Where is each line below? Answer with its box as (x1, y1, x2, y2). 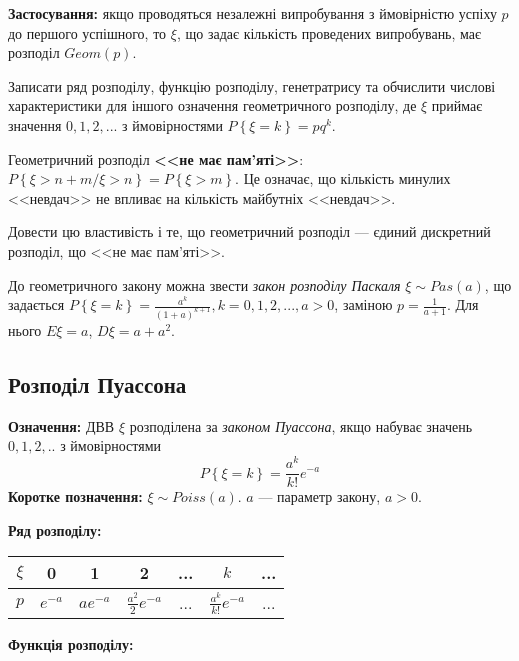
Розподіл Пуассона (8, 368, 187, 399)
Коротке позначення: (8, 486, 143, 507)
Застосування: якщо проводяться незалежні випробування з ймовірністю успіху (8, 3, 497, 23)
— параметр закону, (258, 486, 381, 507)
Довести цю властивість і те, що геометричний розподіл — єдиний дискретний (8, 221, 491, 242)
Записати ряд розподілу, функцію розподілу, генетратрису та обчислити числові (8, 75, 496, 96)
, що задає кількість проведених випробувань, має (176, 22, 482, 43)
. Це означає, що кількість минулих (235, 168, 451, 189)
